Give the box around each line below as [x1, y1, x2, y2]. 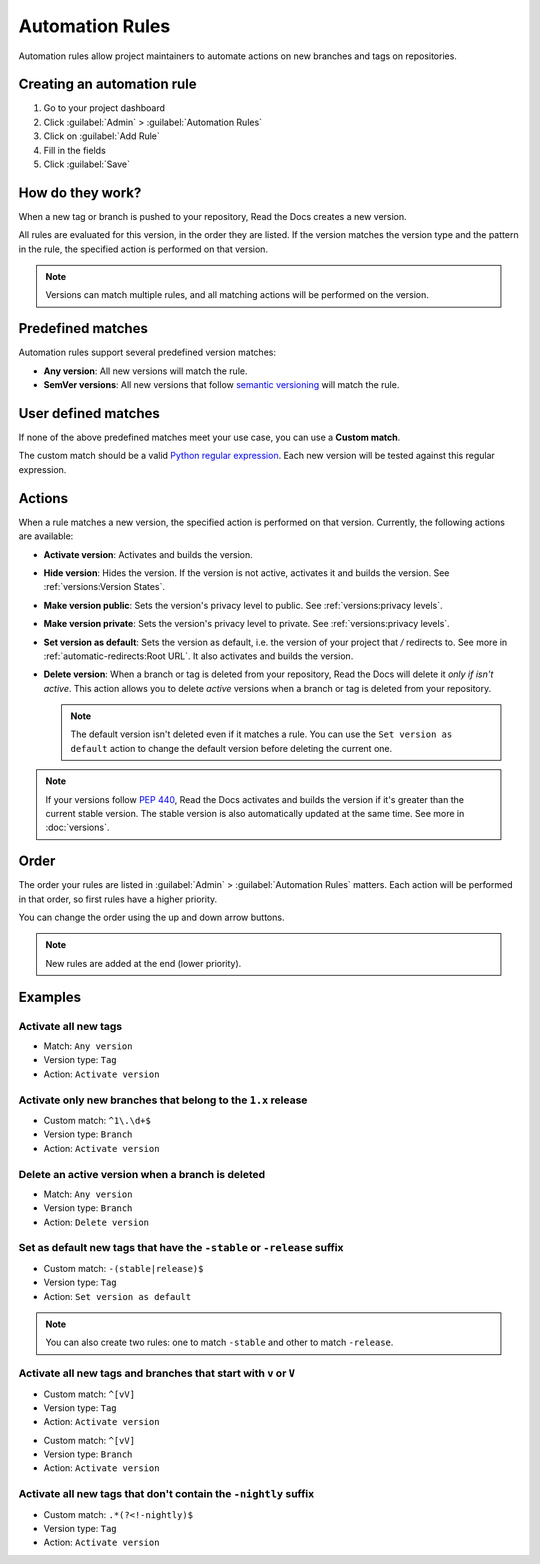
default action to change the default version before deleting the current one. [70, 742, 393, 754]
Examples [18, 988, 82, 1005]
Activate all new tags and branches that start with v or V [18, 1366, 295, 1380]
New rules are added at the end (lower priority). [45, 957, 242, 969]
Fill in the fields [43, 144, 107, 156]
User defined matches [18, 405, 160, 422]
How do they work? [18, 184, 142, 201]
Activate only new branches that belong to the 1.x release [18, 1093, 308, 1107]
